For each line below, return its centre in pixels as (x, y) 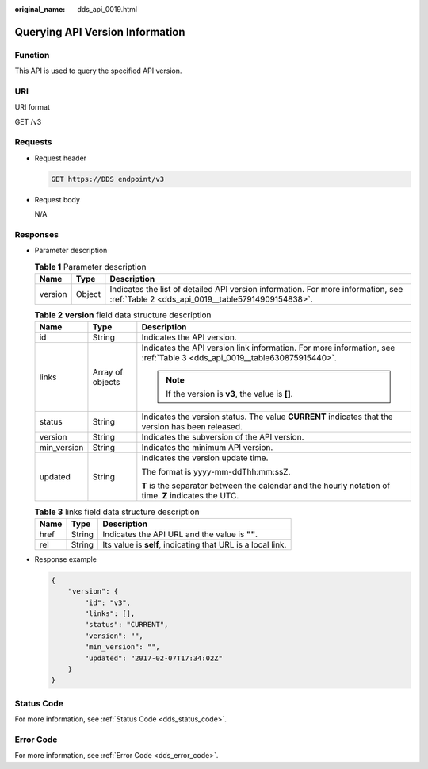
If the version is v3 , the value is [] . (229, 394)
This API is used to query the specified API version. (98, 71)
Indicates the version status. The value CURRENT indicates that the (267, 417)
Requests (33, 142)
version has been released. (192, 427)
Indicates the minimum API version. (207, 448)
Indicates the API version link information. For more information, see (268, 348)
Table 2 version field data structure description (123, 315)
